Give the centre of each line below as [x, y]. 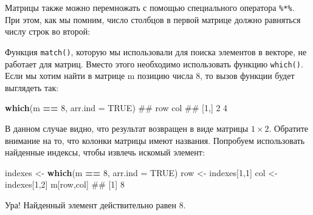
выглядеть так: [32, 87]
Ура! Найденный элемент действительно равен [91, 204]
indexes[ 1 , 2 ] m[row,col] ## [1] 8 [65, 184]
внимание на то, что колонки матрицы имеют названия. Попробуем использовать [155, 140]
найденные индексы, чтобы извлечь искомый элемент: [105, 152]
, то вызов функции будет [247, 76]
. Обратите [289, 128]
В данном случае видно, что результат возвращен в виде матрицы [127, 128]
